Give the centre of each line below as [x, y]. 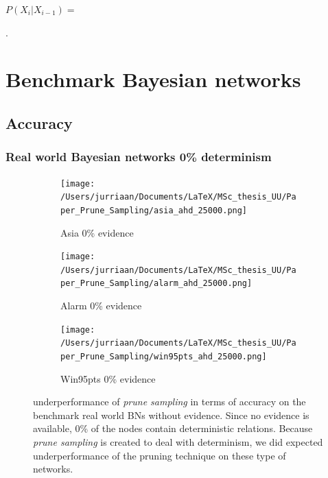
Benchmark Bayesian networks [153, 79]
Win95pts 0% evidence [108, 378]
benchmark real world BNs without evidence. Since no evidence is [171, 415]
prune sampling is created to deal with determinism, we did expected [178, 442]
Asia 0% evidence [97, 232]
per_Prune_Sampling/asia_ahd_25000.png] [154, 210]
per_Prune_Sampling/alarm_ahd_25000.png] [156, 284]
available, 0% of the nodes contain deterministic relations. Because [173, 428]
